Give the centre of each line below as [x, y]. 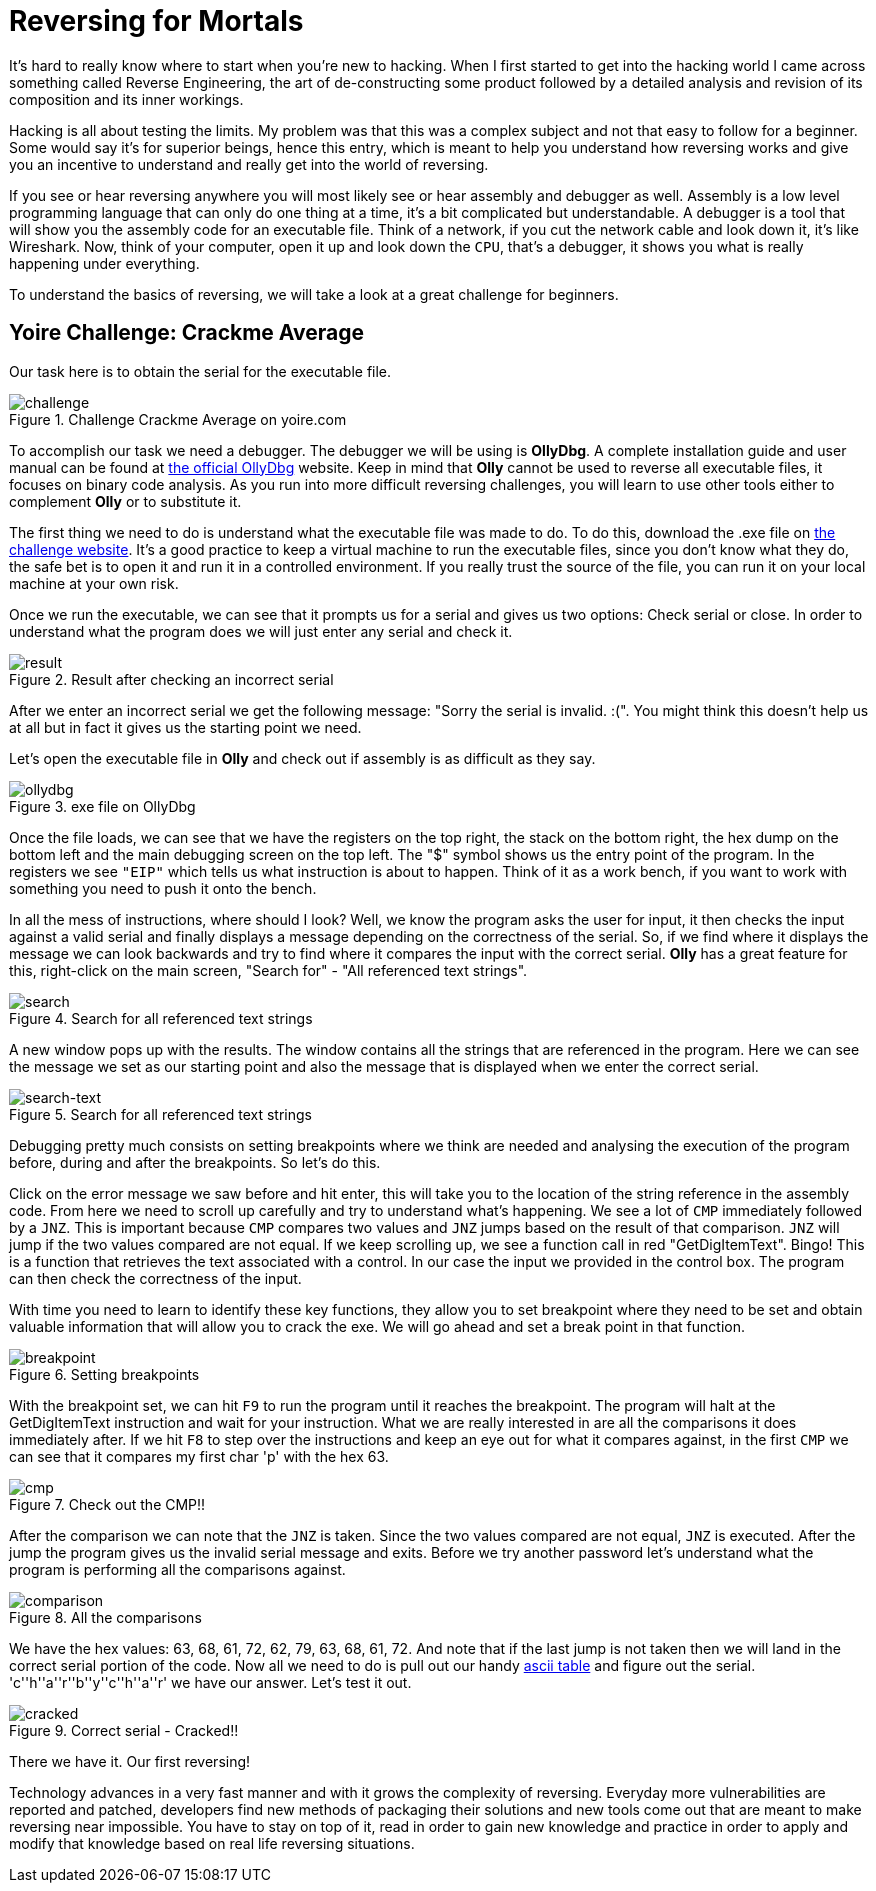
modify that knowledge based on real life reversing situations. [212, 1843]
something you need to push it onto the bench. [163, 888]
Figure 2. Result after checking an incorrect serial [171, 679]
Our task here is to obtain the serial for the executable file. [200, 371]
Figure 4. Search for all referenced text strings [161, 1018]
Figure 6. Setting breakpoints [104, 1374]
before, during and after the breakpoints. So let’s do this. [195, 1162]
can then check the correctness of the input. [155, 1278]
